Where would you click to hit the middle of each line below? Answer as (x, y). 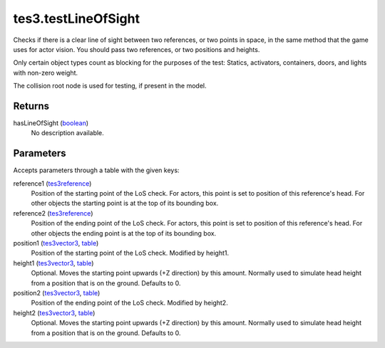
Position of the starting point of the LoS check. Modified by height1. (130, 253)
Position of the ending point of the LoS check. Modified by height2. (129, 303)
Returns (31, 106)
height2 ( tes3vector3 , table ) (54, 312)
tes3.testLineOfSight (77, 19)
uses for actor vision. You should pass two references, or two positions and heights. (137, 49)
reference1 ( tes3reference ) (52, 183)
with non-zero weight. (46, 73)
